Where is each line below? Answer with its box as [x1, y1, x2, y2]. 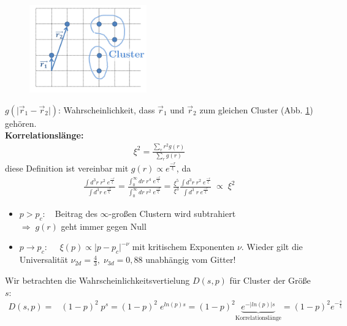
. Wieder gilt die [241, 240, 303, 253]
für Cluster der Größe [229, 274, 311, 287]
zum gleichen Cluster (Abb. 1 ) [199, 103, 313, 116]
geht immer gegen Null [61, 219, 147, 232]
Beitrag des [55, 207, 97, 220]
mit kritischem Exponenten [132, 240, 235, 253]
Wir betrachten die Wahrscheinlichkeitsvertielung [5, 274, 190, 287]
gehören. [5, 116, 37, 129]
